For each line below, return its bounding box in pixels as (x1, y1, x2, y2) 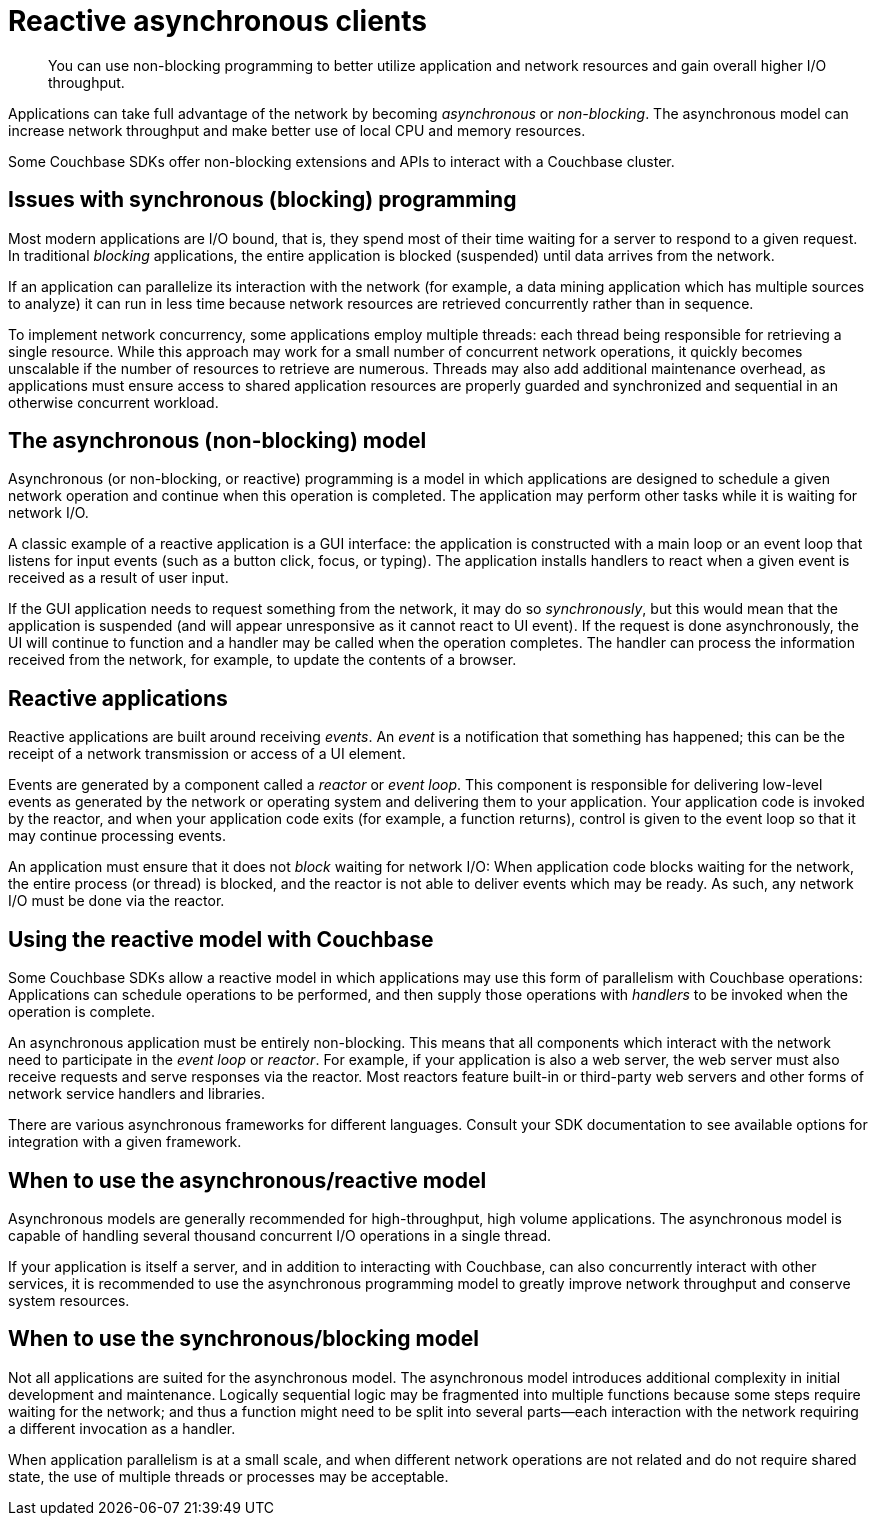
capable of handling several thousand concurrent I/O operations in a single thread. (8, 1226, 552, 1244)
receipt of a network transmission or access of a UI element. (8, 745, 406, 763)
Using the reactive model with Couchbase (8, 926, 434, 952)
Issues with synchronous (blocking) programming (8, 187, 517, 213)
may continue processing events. (8, 827, 226, 845)
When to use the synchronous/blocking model (8, 1326, 479, 1352)
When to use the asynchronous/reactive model (8, 1167, 487, 1193)
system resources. (8, 1291, 130, 1309)
